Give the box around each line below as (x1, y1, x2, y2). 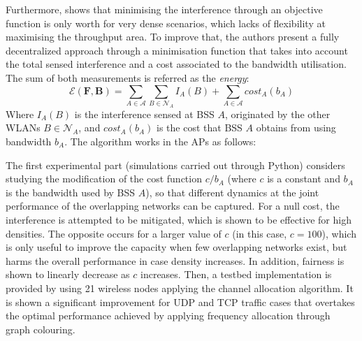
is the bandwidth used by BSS (6, 184, 136, 199)
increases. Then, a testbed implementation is (140, 267, 332, 282)
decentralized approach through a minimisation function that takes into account (6, 43, 348, 57)
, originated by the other (225, 106, 331, 121)
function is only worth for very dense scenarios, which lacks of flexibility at (6, 15, 326, 30)
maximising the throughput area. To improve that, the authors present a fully (6, 29, 340, 44)
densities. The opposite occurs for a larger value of (6, 226, 222, 240)
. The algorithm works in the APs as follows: (64, 134, 256, 149)
